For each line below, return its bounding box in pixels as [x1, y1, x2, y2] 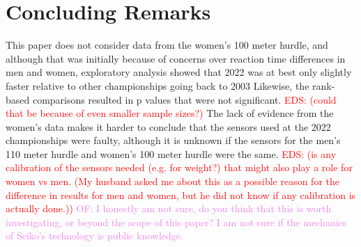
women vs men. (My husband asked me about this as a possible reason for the [6, 174, 339, 189]
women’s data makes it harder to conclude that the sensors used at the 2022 [6, 119, 331, 134]
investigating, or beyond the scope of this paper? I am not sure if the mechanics [6, 214, 347, 229]
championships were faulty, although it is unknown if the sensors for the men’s [6, 133, 341, 148]
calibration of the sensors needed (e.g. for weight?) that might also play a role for [6, 160, 353, 175]
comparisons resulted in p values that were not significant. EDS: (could [32, 92, 337, 106]
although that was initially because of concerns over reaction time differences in [6, 51, 346, 65]
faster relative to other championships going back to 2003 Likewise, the [6, 78, 309, 93]
